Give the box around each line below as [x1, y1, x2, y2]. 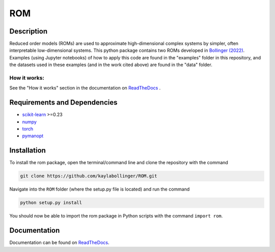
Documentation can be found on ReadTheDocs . [9, 239, 109, 246]
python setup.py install [20, 200, 82, 206]
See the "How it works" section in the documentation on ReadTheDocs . [9, 85, 161, 91]
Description [9, 27, 48, 36]
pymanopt [22, 133, 44, 139]
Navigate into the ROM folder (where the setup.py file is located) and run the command [9, 186, 190, 193]
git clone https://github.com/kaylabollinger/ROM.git [20, 173, 157, 179]
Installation [9, 146, 46, 155]
